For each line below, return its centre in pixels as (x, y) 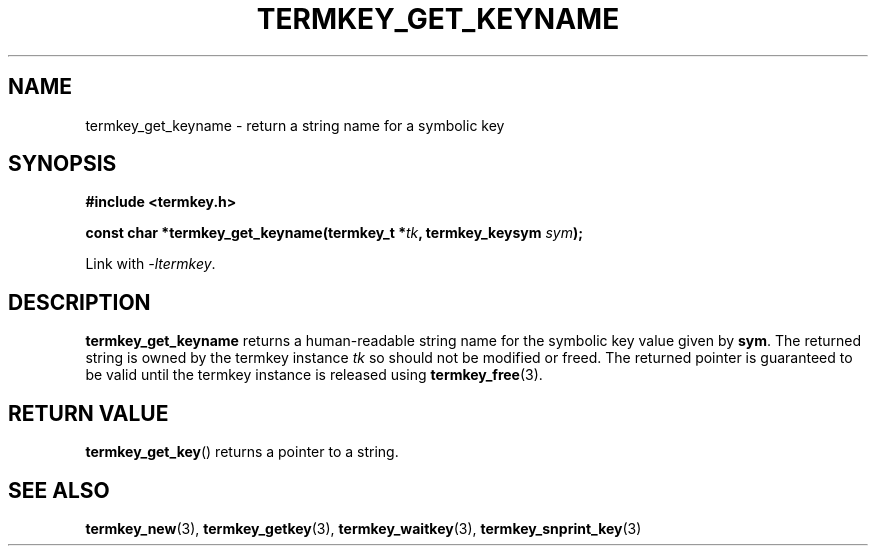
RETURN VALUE (88, 413)
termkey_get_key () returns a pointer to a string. (242, 452)
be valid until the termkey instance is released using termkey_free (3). (314, 375)
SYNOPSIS (62, 164)
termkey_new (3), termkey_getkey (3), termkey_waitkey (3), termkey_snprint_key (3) (363, 528)
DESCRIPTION (79, 302)
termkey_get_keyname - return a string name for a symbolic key (295, 125)
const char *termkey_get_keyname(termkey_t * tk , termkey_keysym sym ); (334, 233)
